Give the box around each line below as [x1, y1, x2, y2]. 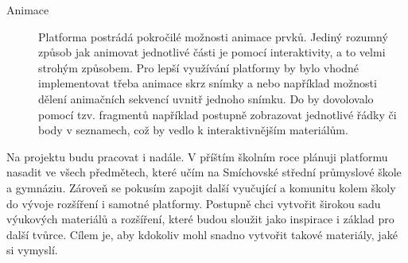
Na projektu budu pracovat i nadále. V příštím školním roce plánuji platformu [6, 148, 388, 164]
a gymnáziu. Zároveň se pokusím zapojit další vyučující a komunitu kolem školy [6, 179, 396, 195]
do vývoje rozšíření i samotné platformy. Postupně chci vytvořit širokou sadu [6, 195, 381, 211]
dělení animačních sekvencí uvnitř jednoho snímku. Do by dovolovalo [38, 90, 374, 106]
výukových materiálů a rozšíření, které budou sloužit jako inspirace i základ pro [6, 211, 394, 227]
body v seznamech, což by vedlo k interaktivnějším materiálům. [38, 122, 348, 138]
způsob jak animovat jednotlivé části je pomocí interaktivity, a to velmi [38, 44, 386, 60]
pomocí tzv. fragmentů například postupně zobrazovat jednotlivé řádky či [38, 106, 397, 122]
